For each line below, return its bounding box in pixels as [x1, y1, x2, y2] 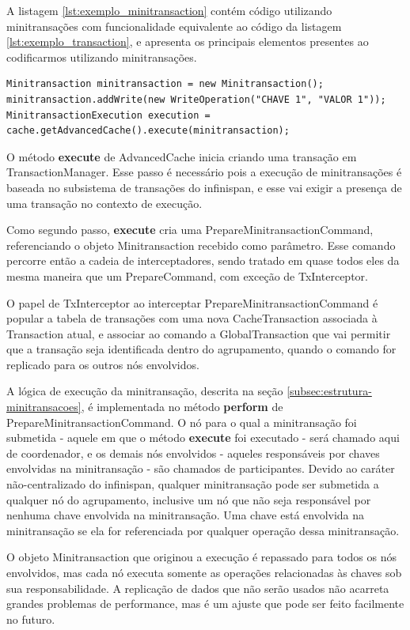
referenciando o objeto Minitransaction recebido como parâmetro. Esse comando [6, 236, 396, 253]
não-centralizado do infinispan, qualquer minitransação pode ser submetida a [6, 476, 379, 492]
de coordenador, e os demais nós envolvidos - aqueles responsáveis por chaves [6, 444, 380, 461]
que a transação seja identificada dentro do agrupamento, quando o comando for [6, 341, 397, 357]
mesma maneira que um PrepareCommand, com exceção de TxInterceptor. [6, 267, 368, 284]
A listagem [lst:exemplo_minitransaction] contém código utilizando [6, 2, 332, 18]
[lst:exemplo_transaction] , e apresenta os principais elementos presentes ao [6, 33, 369, 50]
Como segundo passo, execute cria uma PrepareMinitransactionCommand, [6, 221, 374, 238]
